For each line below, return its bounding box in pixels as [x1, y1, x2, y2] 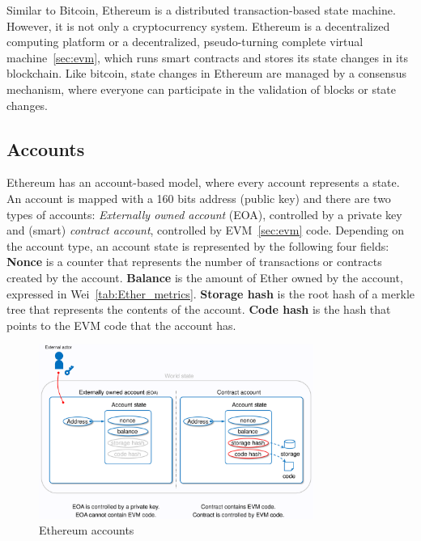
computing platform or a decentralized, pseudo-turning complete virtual [6, 33, 364, 50]
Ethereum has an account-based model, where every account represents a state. [6, 174, 400, 191]
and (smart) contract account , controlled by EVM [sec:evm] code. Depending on [6, 222, 405, 239]
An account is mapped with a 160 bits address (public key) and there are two [6, 189, 391, 206]
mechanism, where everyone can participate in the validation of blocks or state [6, 80, 397, 97]
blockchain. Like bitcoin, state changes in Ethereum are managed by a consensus [6, 65, 406, 82]
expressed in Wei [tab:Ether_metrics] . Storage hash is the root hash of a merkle [6, 285, 415, 302]
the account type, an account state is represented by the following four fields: [6, 237, 389, 254]
